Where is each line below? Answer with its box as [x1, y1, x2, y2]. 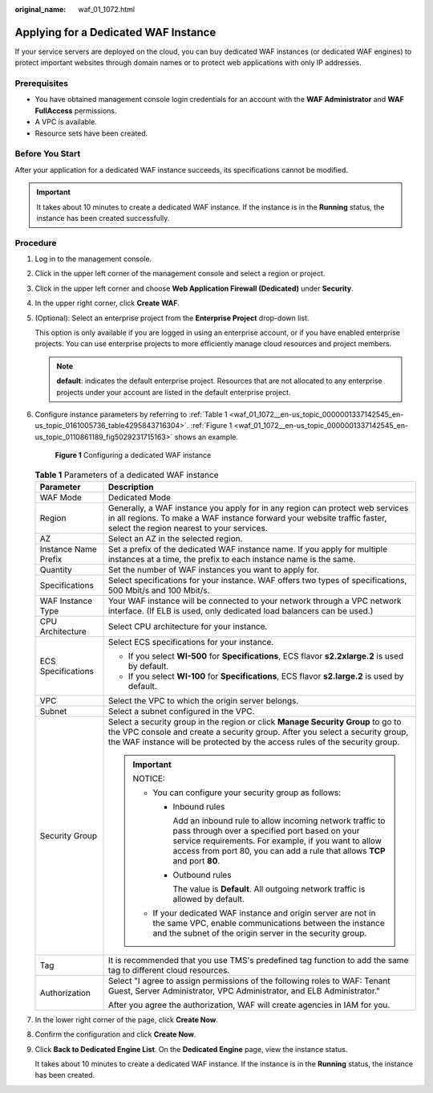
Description [107, 481, 154, 492]
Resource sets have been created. [34, 128, 148, 138]
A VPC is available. [34, 117, 98, 127]
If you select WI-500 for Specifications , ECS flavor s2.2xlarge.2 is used [127, 650, 404, 662]
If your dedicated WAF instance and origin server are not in [152, 907, 376, 919]
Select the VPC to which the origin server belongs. [107, 695, 299, 706]
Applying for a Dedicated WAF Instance [14, 25, 216, 39]
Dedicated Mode [107, 491, 172, 503]
